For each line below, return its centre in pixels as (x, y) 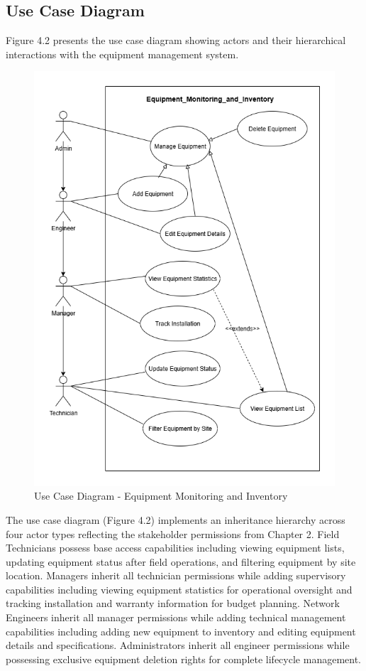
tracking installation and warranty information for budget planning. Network (173, 603)
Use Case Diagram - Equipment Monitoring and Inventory (161, 496)
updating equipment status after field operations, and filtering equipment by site (181, 561)
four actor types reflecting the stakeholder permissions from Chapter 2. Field (173, 533)
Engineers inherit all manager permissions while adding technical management (176, 617)
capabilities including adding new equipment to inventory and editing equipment (181, 631)
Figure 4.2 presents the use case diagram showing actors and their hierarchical (176, 40)
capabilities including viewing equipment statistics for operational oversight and (179, 589)
